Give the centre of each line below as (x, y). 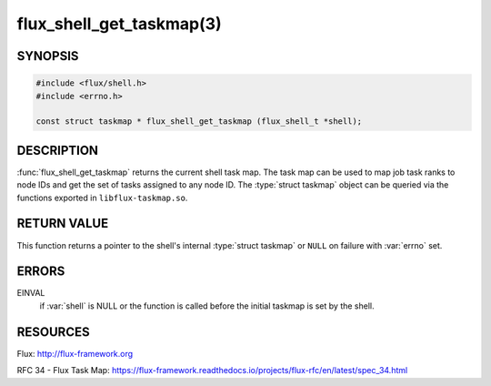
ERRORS (41, 272)
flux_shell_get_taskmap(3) (119, 24)
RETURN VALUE (63, 223)
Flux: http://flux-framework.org (75, 353)
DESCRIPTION (58, 150)
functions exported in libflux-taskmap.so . (102, 198)
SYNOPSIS (48, 56)
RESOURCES (53, 332)
